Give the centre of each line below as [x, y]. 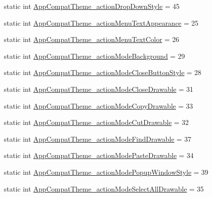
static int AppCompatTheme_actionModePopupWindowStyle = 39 [106, 172]
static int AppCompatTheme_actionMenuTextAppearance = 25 [101, 22]
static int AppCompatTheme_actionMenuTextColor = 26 [92, 39]
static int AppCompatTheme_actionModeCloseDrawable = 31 [99, 89]
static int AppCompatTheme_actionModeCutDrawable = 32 [96, 122]
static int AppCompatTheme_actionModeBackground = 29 [94, 56]
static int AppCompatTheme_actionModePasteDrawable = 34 [99, 155]
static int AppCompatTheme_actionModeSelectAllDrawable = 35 [104, 188]
